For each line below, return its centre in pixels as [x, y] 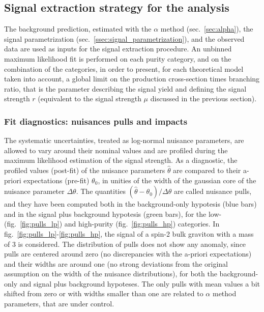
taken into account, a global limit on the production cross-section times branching [132, 79]
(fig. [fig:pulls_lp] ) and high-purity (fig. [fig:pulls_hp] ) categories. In [112, 224]
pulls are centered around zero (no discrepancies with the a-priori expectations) [128, 254]
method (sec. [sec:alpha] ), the [207, 29]
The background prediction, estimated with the [78, 29]
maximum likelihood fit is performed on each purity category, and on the [118, 58]
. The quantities [101, 191]
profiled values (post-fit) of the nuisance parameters [85, 170]
